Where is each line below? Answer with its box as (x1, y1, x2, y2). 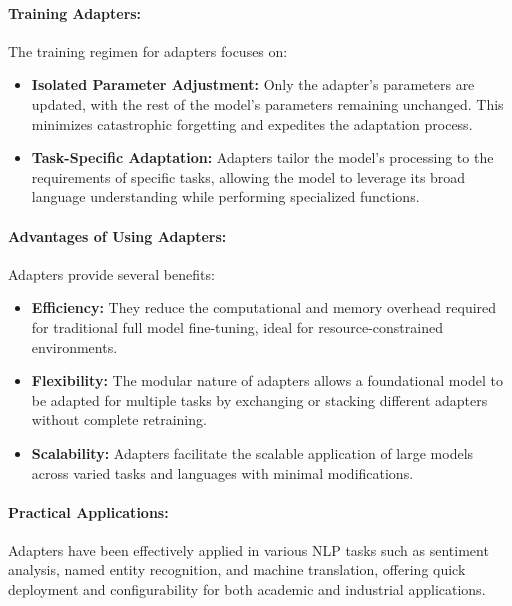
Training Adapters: (8, 2, 142, 23)
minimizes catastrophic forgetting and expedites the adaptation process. (31, 113, 473, 134)
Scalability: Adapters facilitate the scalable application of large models (31, 442, 474, 463)
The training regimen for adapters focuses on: (8, 40, 288, 61)
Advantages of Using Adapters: (8, 225, 227, 246)
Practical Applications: (8, 501, 169, 522)
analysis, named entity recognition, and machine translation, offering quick (8, 559, 466, 580)
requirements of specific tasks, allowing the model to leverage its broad (31, 166, 466, 187)
